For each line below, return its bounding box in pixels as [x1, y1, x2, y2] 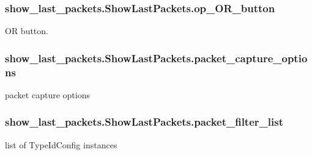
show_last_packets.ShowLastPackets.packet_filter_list [5, 114, 283, 129]
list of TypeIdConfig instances [5, 138, 117, 151]
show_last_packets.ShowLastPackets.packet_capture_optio [5, 50, 308, 65]
